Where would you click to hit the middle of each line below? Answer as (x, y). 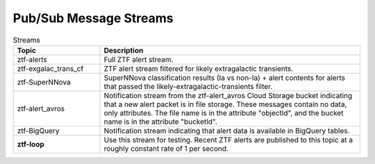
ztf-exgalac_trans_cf (50, 68)
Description (124, 50)
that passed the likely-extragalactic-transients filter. (188, 86)
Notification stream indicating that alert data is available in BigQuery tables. (227, 131)
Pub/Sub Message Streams (93, 18)
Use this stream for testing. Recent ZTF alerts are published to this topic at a (228, 140)
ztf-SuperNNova (44, 82)
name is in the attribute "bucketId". (161, 122)
